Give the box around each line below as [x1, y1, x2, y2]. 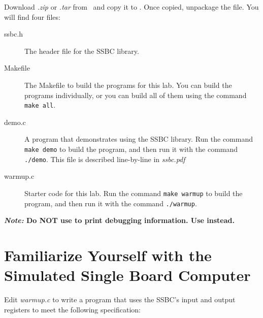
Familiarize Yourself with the [4, 245, 212, 265]
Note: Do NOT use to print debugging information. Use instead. [4, 215, 235, 226]
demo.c [4, 116, 26, 127]
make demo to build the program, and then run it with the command [24, 144, 238, 154]
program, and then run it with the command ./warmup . [24, 198, 197, 208]
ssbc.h [4, 28, 23, 39]
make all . [24, 100, 56, 110]
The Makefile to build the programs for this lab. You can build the [24, 79, 232, 90]
